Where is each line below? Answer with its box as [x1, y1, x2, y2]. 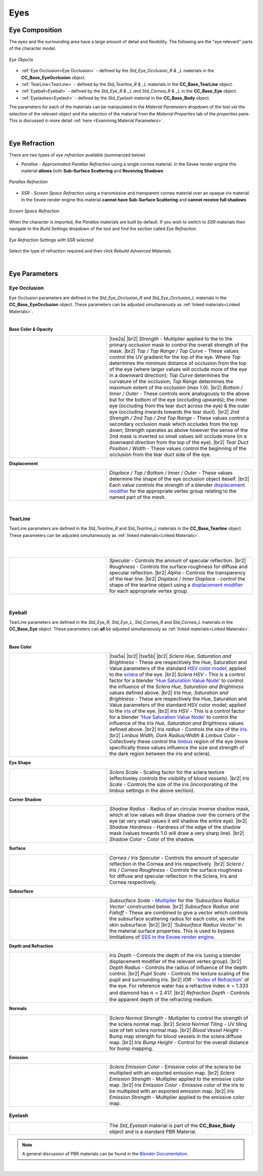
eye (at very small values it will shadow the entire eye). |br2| [109, 818, 247, 825]
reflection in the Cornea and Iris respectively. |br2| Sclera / [109, 860, 244, 867]
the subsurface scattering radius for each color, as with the [109, 915, 245, 922]
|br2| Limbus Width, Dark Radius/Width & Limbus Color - [109, 732, 240, 739]
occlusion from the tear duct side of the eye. [109, 451, 211, 458]
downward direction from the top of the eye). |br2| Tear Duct [109, 439, 249, 445]
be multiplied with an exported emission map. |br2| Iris [109, 1087, 234, 1094]
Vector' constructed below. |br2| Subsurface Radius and [109, 903, 239, 910]
